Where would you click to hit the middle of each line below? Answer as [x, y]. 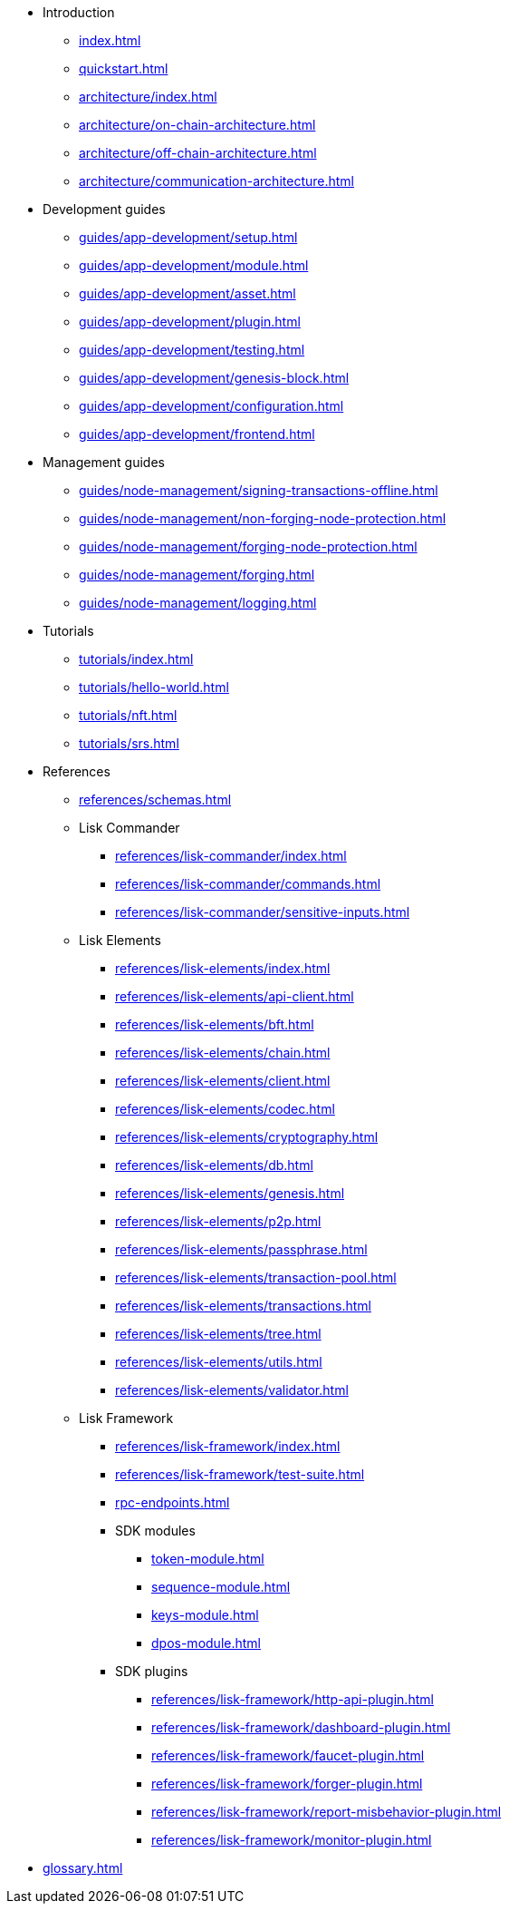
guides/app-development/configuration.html [211, 406]
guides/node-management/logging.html [198, 603]
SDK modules [155, 1531]
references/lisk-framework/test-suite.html [240, 1474]
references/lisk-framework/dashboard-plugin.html [301, 1727]
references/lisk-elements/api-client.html [235, 996]
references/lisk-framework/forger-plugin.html [287, 1784]
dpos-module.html [206, 1643]
